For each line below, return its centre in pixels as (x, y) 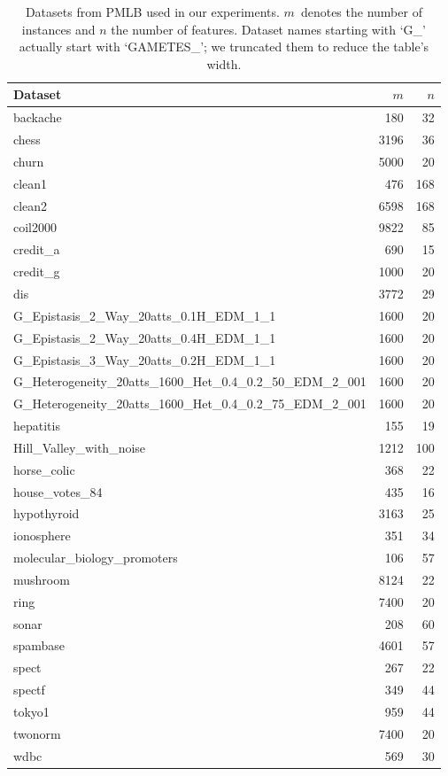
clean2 (31, 205)
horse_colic (44, 469)
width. (224, 63)
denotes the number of (361, 12)
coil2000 (35, 227)
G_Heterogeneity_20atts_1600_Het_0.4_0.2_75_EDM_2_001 (190, 404)
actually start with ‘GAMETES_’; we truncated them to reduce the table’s (224, 47)
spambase (39, 645)
